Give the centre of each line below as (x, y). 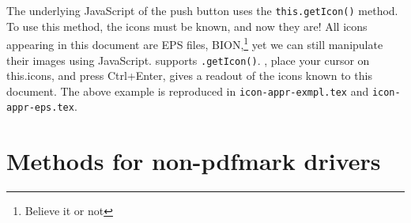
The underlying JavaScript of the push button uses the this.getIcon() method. (202, 10)
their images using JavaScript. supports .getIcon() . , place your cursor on (188, 60)
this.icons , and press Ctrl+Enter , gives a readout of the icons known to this (189, 76)
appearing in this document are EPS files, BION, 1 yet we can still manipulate (195, 43)
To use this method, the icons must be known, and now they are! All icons (187, 26)
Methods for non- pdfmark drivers (194, 161)
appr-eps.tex (40, 108)
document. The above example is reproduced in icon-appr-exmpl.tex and (188, 91)
